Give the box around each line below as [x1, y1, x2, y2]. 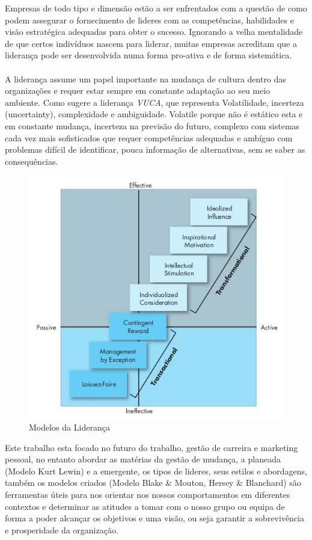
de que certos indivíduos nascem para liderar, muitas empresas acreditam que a [5, 37, 297, 49]
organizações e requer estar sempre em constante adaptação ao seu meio [5, 84, 271, 97]
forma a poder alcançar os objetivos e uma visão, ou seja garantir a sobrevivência [5, 512, 304, 524]
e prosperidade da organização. [5, 523, 118, 536]
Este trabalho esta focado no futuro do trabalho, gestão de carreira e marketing [5, 441, 298, 453]
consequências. [5, 155, 58, 167]
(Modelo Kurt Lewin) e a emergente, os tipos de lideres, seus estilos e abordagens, [5, 464, 307, 477]
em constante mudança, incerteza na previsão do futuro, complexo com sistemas [5, 119, 300, 132]
